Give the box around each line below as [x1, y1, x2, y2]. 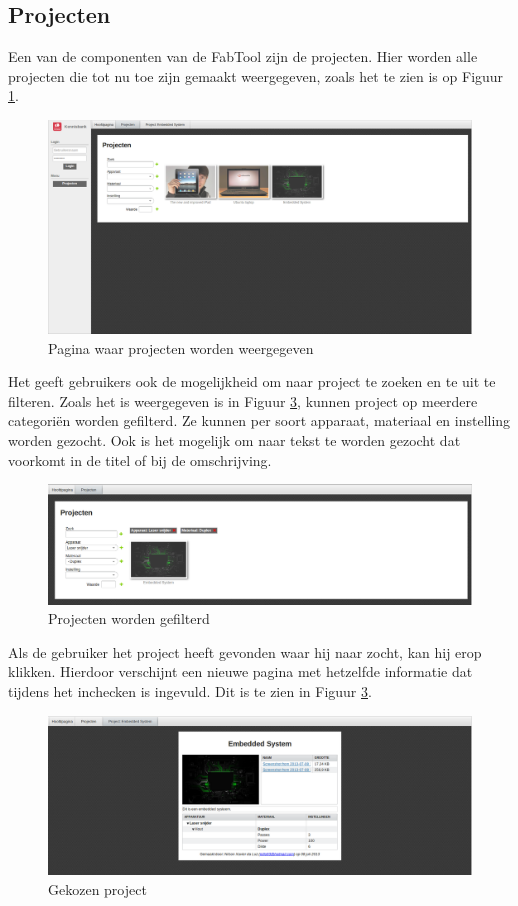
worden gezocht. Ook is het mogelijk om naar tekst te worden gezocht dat [8, 430, 461, 451]
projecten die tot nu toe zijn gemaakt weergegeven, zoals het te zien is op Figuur [8, 65, 504, 86]
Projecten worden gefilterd [48, 608, 210, 629]
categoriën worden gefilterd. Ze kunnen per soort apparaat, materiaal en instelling [8, 410, 511, 431]
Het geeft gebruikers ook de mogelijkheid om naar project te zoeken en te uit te [8, 371, 496, 392]
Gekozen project [48, 879, 147, 900]
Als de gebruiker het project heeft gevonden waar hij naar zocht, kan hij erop [8, 641, 482, 662]
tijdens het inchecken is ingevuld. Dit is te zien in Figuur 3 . [8, 681, 372, 702]
